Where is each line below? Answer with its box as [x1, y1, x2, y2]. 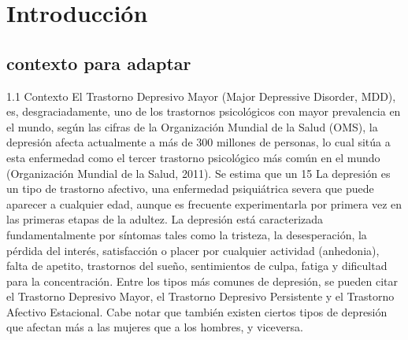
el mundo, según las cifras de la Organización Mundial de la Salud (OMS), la [6, 118, 378, 135]
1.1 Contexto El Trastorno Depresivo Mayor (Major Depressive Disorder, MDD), [6, 87, 396, 104]
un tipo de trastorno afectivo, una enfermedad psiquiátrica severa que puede [6, 180, 374, 197]
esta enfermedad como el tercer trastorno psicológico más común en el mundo [6, 149, 380, 165]
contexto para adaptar [6, 50, 191, 75]
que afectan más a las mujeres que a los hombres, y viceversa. [6, 319, 303, 335]
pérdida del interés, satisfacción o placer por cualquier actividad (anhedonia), [6, 242, 380, 258]
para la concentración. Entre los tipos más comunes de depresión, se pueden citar [6, 272, 399, 289]
